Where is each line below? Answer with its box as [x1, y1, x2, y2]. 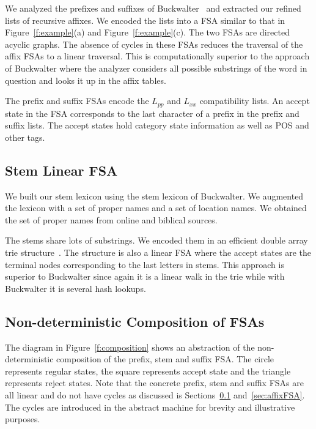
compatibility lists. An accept [199, 94, 310, 107]
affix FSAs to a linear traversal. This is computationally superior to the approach [5, 50, 310, 62]
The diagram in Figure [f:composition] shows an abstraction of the [5, 340, 255, 353]
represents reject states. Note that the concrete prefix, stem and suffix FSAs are [5, 376, 304, 389]
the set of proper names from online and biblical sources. [5, 213, 218, 226]
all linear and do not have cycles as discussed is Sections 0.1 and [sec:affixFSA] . [5, 388, 305, 401]
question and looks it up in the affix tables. [5, 73, 166, 86]
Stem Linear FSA [5, 160, 118, 179]
